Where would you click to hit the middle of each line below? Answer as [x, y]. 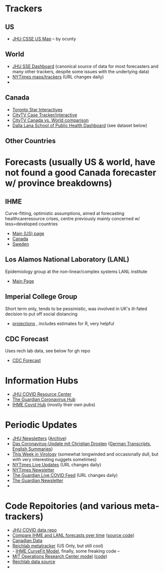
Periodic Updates [41, 425]
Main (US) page [28, 234]
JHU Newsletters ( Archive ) [39, 438]
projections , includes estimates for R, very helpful [63, 323]
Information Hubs [42, 381]
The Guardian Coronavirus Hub [44, 400]
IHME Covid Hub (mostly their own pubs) [54, 405]
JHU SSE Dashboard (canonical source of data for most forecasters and [85, 66]
